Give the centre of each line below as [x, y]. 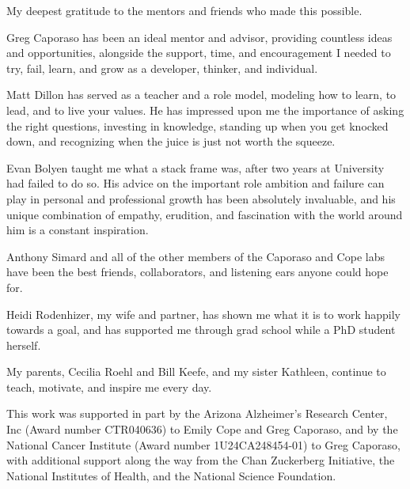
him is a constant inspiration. [78, 230]
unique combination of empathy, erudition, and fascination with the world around [205, 214]
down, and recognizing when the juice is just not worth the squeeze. [171, 141]
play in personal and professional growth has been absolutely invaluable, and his [201, 198]
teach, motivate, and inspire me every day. [109, 387]
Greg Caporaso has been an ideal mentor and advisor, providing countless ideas [199, 37]
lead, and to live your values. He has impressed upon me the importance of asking [205, 110]
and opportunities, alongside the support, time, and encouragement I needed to [199, 53]
